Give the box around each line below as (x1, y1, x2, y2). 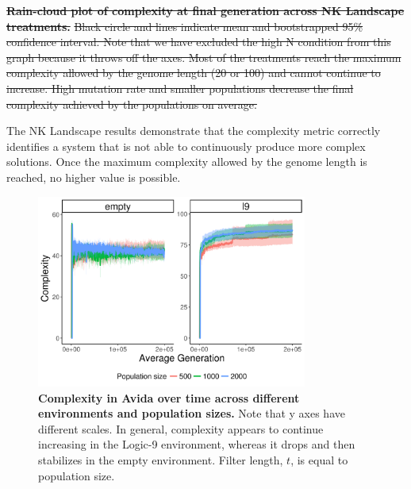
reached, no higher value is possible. (6, 168, 181, 185)
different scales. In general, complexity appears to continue (38, 420, 324, 437)
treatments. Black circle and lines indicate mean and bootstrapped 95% (6, 17, 363, 34)
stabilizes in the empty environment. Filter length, (38, 452, 283, 468)
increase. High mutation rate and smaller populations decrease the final (6, 79, 354, 96)
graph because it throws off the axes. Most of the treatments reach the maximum (6, 48, 401, 65)
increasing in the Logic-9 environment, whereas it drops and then (38, 436, 355, 452)
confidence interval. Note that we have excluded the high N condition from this (6, 33, 391, 50)
